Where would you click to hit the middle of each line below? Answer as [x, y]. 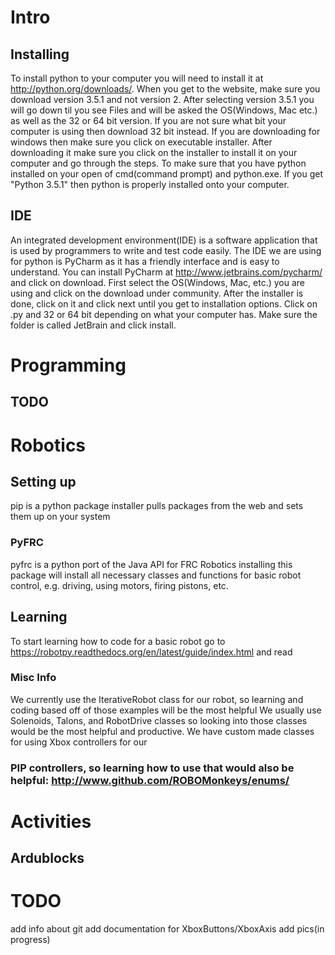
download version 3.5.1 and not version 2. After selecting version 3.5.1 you [162, 99]
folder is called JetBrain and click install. [93, 325]
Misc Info [33, 678]
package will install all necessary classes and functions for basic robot [156, 575]
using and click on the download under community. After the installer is [157, 293]
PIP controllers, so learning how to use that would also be [152, 768]
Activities [51, 821]
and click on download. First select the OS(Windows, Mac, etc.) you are [158, 282]
